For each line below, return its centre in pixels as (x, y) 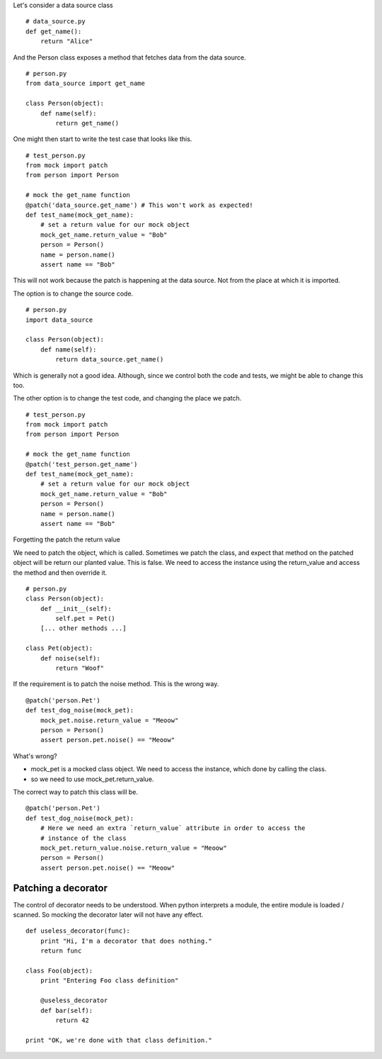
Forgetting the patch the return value (66, 539)
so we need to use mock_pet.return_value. (92, 779)
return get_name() (87, 123)
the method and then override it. (60, 572)
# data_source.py (56, 22)
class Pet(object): (59, 648)
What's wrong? (35, 756)
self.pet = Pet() (86, 619)
